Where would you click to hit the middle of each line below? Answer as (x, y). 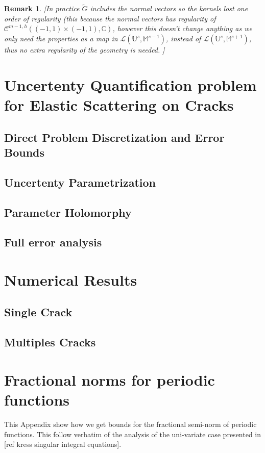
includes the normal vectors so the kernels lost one (169, 8)
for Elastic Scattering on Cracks (119, 104)
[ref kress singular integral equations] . (63, 444)
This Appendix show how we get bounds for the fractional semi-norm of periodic (130, 424)
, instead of (184, 38)
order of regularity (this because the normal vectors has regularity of (110, 18)
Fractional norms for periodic (110, 379)
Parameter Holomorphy (68, 212)
